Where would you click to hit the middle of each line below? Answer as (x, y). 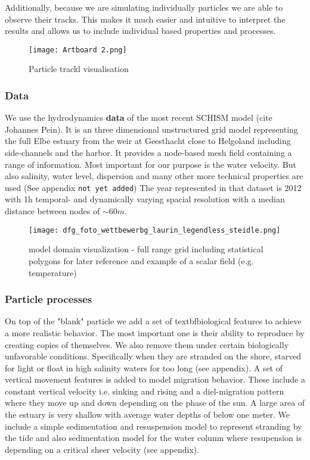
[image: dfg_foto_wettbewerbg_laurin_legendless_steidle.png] (155, 230)
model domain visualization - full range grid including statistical (146, 249)
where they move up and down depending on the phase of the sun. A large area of (155, 403)
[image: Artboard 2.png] (78, 50)
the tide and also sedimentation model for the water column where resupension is (153, 438)
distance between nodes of (52, 211)
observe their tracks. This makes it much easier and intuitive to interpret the (145, 19)
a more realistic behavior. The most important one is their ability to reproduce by (155, 332)
